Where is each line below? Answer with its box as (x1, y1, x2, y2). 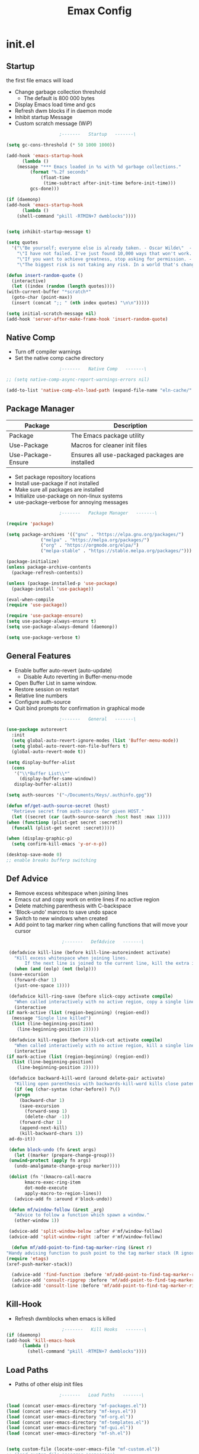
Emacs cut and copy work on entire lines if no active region (14, 895, 160, 903)
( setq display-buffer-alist (6, 759, 76, 766)
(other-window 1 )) (14, 1217, 60, 1224)
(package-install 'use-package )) (11, 586, 94, 592)
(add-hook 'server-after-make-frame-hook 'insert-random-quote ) (6, 316, 168, 322)
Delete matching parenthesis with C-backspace (14, 902, 131, 909)
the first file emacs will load (6, 77, 73, 84)
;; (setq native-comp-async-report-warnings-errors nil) (6, 377, 150, 383)
